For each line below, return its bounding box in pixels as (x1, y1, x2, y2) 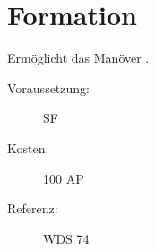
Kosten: (7, 138, 49, 157)
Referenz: (7, 199, 58, 218)
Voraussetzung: (7, 78, 90, 97)
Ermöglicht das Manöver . (7, 48, 150, 67)
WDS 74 (43, 229, 90, 247)
